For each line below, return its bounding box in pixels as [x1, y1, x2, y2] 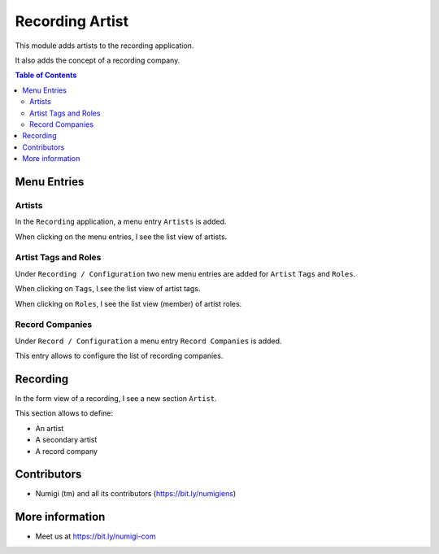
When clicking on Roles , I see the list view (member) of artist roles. [15, 299, 242, 308]
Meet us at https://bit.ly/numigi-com [35, 531, 156, 541]
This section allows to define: [15, 408, 114, 418]
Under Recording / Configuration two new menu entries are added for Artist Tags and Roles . [15, 268, 356, 278]
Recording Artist [15, 12, 129, 30]
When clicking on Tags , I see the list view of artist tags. [15, 284, 201, 294]
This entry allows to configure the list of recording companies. [15, 351, 224, 361]
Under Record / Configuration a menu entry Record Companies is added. [15, 336, 282, 346]
